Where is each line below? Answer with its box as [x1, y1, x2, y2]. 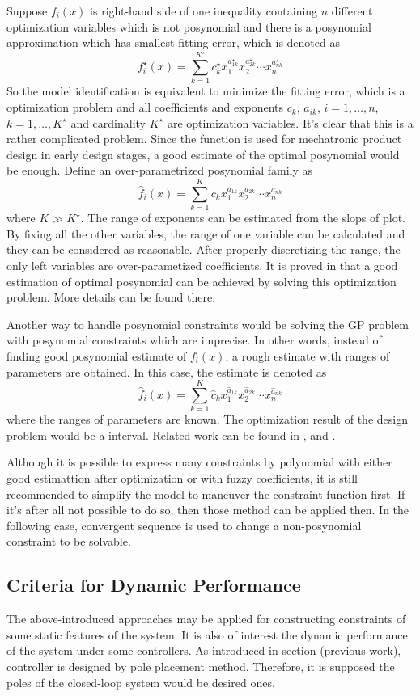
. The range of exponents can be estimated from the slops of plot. [80, 209, 406, 226]
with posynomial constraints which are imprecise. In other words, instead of [6, 331, 382, 348]
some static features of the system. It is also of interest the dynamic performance [6, 626, 408, 643]
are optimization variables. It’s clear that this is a [167, 114, 414, 131]
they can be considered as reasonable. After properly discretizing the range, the [6, 241, 401, 258]
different [331, 2, 373, 19]
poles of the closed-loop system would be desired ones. [6, 673, 275, 690]
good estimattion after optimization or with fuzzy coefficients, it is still [6, 470, 358, 486]
